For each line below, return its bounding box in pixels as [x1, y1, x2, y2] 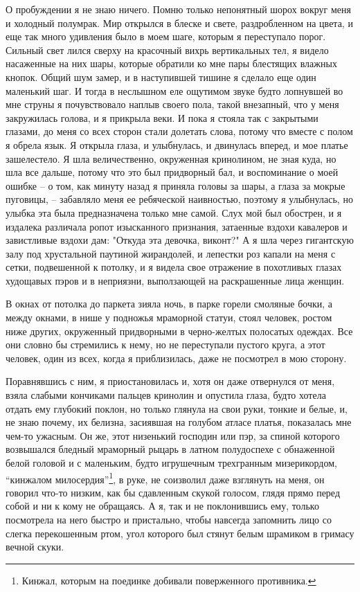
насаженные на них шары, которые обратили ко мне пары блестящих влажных [6, 56, 337, 71]
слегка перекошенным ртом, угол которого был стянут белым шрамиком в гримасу [6, 526, 354, 540]
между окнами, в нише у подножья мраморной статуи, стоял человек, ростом [6, 310, 332, 325]
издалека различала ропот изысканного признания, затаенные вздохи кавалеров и [6, 219, 348, 233]
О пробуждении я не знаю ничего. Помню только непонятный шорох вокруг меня [6, 2, 351, 16]
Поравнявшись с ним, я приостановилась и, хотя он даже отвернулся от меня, [6, 374, 335, 388]
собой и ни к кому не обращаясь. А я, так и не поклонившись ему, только [6, 499, 319, 513]
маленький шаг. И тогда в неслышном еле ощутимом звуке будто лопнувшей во [6, 83, 343, 98]
